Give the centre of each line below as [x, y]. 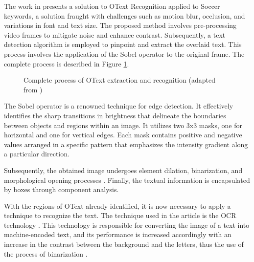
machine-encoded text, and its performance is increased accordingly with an [118, 234]
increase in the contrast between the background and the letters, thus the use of [124, 244]
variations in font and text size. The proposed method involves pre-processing [120, 25]
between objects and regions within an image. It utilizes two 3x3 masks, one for [123, 125]
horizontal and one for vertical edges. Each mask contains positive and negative [123, 135]
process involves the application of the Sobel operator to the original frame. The [124, 54]
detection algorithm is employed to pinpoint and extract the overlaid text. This [123, 44]
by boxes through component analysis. [61, 189]
